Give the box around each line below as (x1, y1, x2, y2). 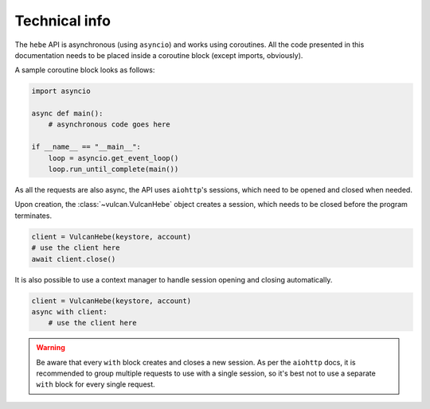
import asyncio (31, 87, 91, 95)
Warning (36, 343, 65, 353)
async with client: (31, 307, 107, 316)
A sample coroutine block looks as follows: (14, 65, 155, 75)
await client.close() (31, 255, 116, 263)
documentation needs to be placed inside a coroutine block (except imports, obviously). (14, 50, 303, 60)
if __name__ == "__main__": (31, 142, 141, 151)
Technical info (14, 12, 111, 29)
